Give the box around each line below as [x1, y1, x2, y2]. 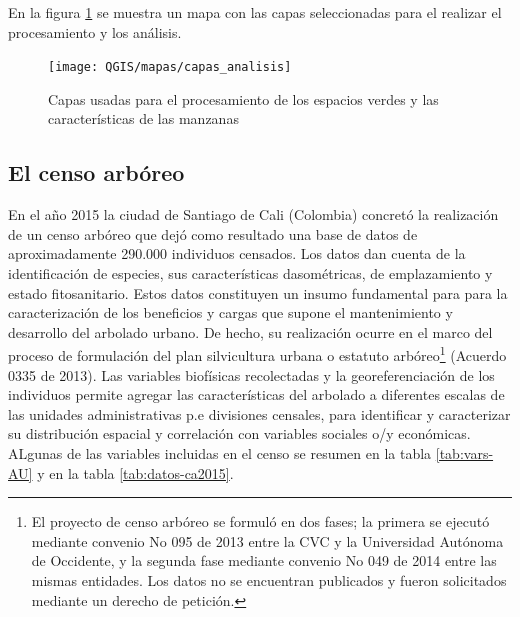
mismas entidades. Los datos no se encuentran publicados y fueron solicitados [31, 569, 507, 590]
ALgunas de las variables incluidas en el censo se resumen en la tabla [8, 443, 432, 464]
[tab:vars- [435, 443, 494, 464]
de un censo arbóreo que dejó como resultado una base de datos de [8, 223, 418, 244]
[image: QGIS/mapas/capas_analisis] [48, 60, 292, 75]
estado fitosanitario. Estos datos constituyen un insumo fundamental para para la [8, 282, 508, 303]
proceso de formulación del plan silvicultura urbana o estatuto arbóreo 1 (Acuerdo [8, 342, 507, 366]
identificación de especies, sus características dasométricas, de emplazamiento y [8, 263, 493, 284]
